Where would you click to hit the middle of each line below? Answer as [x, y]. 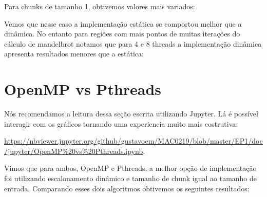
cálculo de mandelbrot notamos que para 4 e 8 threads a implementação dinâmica [133, 43]
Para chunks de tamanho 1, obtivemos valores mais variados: [100, 6]
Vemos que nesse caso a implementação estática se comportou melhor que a [123, 23]
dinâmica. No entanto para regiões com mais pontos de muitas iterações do [122, 34]
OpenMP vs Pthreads [83, 89]
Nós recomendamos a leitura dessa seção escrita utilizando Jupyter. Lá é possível [131, 114]
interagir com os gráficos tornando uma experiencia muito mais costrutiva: [121, 123]
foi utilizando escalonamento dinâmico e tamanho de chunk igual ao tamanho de [131, 178]
